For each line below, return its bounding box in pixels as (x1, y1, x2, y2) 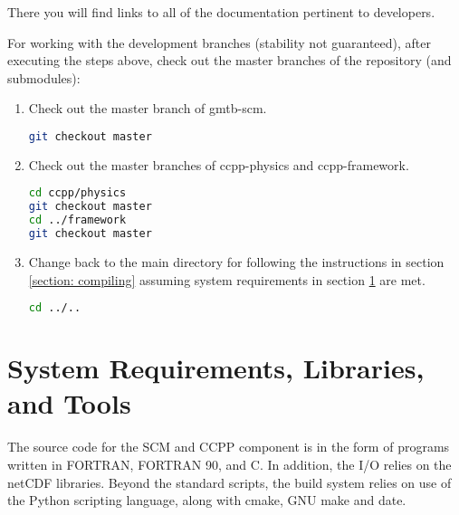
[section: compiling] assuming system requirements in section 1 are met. (28, 270, 426, 289)
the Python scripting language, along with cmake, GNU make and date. (7, 491, 406, 510)
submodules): (7, 68, 81, 87)
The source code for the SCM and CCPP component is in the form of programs (7, 437, 450, 456)
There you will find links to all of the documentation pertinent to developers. (7, 3, 435, 21)
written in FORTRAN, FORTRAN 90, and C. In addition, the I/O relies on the (7, 454, 452, 473)
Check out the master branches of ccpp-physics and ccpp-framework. (28, 155, 409, 174)
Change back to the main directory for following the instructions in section (28, 252, 445, 271)
